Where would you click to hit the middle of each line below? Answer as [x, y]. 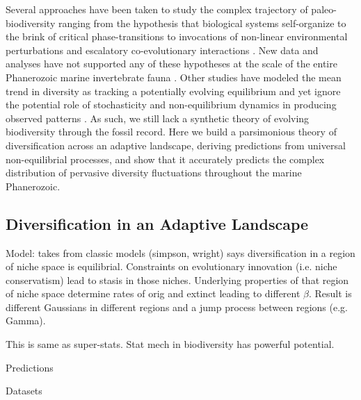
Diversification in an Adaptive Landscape [157, 223]
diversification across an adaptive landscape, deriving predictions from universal [176, 145]
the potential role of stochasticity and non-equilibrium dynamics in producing [171, 105]
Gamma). [26, 320]
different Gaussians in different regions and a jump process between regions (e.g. [177, 307]
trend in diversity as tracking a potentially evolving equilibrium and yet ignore [173, 91]
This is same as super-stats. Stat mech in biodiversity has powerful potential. [170, 344]
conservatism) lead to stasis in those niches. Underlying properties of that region [177, 280]
